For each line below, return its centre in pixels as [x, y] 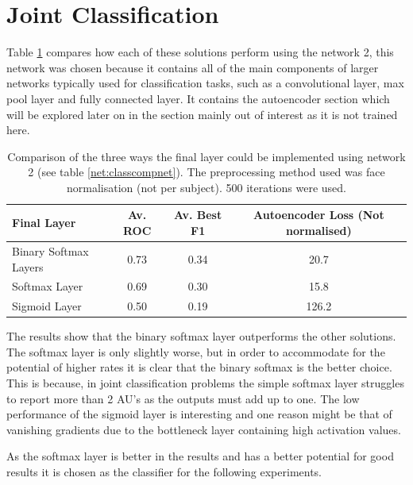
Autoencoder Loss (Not [318, 215]
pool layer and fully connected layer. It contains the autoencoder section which [198, 98]
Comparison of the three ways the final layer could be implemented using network [206, 156]
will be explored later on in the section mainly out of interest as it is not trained [202, 114]
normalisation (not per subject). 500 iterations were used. [206, 187]
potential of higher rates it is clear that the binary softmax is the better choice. [199, 367]
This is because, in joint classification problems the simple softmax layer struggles [205, 383]
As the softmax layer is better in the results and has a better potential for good [200, 456]
